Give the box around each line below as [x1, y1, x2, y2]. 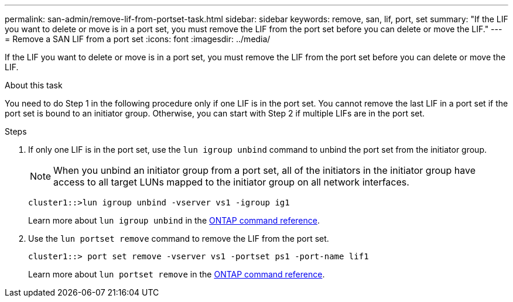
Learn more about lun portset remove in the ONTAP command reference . [28, 269, 325, 279]
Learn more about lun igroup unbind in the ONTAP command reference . [28, 215, 320, 225]
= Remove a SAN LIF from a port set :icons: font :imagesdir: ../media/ [5, 34, 271, 44]
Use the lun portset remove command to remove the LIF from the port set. [28, 234, 329, 243]
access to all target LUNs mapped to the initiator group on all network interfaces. [53, 176, 409, 188]
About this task [5, 80, 63, 90]
